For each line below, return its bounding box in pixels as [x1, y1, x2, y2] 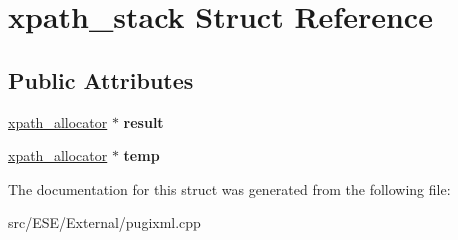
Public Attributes [8, 64, 194, 95]
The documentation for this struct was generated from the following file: [8, 178, 451, 199]
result [123, 111, 164, 132]
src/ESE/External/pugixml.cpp [8, 212, 201, 233]
